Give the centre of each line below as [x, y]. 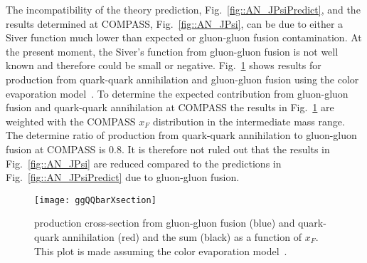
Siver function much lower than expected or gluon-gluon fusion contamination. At [184, 37]
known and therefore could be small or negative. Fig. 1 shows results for [164, 65]
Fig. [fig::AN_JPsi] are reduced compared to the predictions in [144, 163]
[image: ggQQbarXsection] [95, 200]
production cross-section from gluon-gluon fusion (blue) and [165, 223]
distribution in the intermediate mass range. [249, 121]
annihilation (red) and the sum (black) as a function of [182, 236]
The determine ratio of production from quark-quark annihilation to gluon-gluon [181, 135]
